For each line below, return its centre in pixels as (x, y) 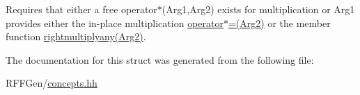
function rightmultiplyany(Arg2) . (76, 36)
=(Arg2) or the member (279, 23)
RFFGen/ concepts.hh (52, 83)
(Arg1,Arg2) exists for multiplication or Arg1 (258, 9)
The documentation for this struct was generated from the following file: (160, 59)
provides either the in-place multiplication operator (115, 23)
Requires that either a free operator (81, 9)
